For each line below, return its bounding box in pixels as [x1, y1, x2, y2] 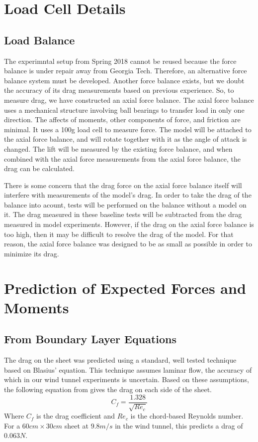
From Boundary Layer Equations [4, 331, 177, 347]
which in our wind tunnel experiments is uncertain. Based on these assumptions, [4, 374, 249, 385]
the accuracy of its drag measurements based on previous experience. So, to [4, 85, 234, 95]
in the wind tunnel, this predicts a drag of [115, 420, 243, 431]
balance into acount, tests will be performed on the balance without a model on [4, 199, 247, 210]
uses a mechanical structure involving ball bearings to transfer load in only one [4, 104, 245, 115]
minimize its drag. [4, 248, 59, 258]
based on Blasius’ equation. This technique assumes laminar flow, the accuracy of [4, 364, 252, 375]
